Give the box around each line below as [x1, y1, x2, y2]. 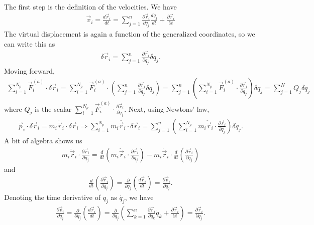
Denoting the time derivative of [4, 192, 100, 202]
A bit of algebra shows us [4, 135, 82, 145]
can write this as [4, 39, 55, 49]
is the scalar [35, 103, 72, 114]
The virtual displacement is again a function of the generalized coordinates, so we [4, 29, 255, 39]
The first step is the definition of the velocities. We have [4, 2, 177, 12]
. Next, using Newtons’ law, [124, 103, 210, 114]
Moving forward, [4, 66, 55, 76]
